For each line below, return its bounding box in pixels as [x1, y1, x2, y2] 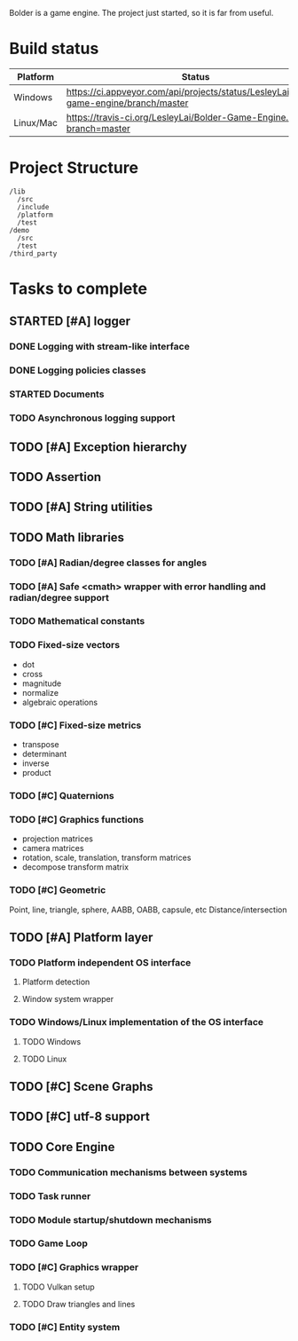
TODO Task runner [9, 1189, 91, 1202]
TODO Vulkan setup [21, 1282, 95, 1292]
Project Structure [9, 158, 139, 178]
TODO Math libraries [9, 530, 125, 545]
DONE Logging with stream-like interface [9, 341, 191, 353]
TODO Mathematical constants [9, 615, 145, 627]
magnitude [21, 678, 62, 689]
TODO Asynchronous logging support [9, 412, 176, 424]
